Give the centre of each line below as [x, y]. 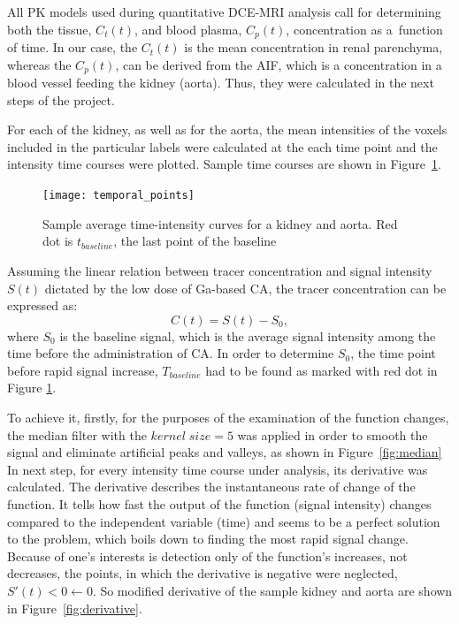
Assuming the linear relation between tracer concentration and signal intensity [220, 270]
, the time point [393, 353]
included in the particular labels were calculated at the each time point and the [222, 146]
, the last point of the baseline [195, 241]
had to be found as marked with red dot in [321, 370]
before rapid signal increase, [83, 370]
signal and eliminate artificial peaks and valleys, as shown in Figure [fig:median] [225, 452]
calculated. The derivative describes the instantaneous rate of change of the [211, 487]
